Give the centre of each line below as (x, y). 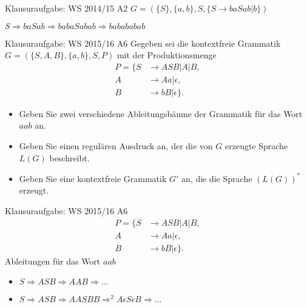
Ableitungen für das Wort (53, 261)
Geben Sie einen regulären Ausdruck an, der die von (116, 146)
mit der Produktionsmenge (167, 55)
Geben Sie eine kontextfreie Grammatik (93, 178)
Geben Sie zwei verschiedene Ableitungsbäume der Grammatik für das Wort (161, 113)
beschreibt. (69, 157)
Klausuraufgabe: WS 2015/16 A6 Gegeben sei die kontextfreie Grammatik (143, 43)
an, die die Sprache (217, 178)
